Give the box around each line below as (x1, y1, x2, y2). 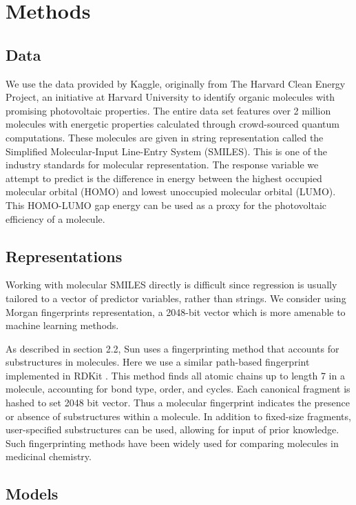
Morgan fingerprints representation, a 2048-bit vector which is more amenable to (6, 304, 346, 319)
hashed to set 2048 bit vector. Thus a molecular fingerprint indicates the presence (6, 395, 350, 410)
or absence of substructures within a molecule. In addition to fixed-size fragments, (6, 408, 351, 423)
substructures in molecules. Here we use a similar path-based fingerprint (6, 355, 310, 369)
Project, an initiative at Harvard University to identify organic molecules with (6, 90, 335, 104)
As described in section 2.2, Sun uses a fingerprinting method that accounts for (6, 341, 339, 355)
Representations (6, 245, 123, 266)
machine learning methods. (6, 318, 119, 333)
